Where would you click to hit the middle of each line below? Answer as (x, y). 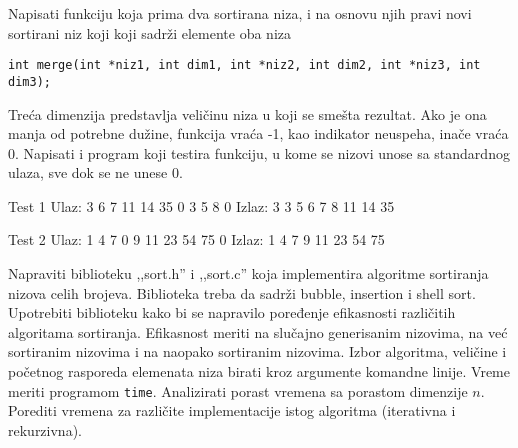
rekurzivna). (45, 429)
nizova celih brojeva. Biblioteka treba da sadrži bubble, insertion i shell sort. (242, 292)
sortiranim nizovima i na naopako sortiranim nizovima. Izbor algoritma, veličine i (257, 351)
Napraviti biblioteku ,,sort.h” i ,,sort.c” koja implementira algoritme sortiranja (248, 273)
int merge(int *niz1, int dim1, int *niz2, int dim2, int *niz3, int (244, 65)
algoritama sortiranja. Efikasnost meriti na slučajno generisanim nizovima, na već (258, 331)
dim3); (29, 81)
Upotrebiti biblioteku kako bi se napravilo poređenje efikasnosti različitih (232, 312)
